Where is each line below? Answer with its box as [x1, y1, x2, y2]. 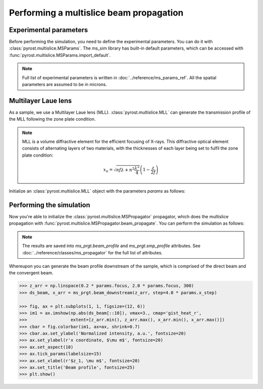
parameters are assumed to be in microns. [22, 82, 107, 88]
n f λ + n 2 [116, 166, 135, 173]
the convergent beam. [9, 270, 54, 276]
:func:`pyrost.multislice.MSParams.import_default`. [9, 52, 111, 58]
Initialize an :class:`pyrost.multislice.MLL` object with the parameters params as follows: [9, 188, 186, 194]
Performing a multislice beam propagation [9, 7, 184, 18]
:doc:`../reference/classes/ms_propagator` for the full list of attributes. [22, 249, 163, 255]
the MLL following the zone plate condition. [9, 116, 96, 122]
